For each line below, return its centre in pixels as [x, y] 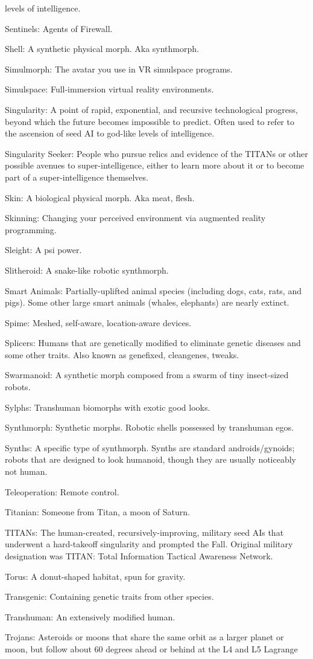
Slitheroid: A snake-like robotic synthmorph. [87, 270]
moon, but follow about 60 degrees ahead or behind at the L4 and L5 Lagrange [151, 648]
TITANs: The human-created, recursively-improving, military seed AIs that [144, 532]
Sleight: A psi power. [43, 250]
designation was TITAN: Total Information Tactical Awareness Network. [139, 556]
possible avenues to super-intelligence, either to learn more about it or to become [155, 165]
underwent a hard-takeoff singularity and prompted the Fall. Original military [149, 544]
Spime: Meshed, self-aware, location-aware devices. [98, 322]
